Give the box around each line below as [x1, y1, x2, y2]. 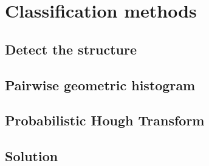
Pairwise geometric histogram [5, 75, 196, 94]
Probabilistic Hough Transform [5, 111, 205, 130]
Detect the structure [5, 39, 137, 58]
